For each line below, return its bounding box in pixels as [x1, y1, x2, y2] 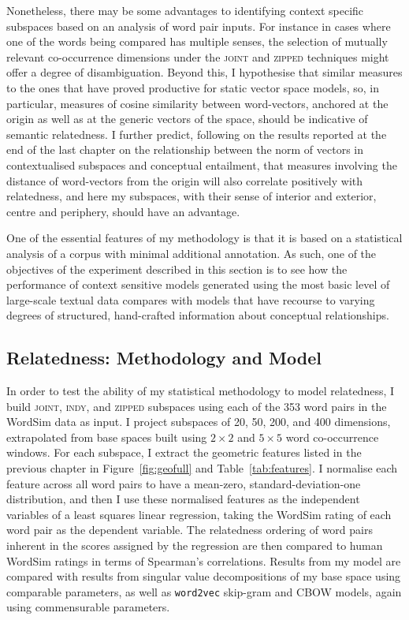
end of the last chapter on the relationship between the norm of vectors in [6, 141, 364, 158]
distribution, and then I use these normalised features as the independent [6, 491, 360, 507]
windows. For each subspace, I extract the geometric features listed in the [6, 444, 362, 461]
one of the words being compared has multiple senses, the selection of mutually [6, 33, 388, 50]
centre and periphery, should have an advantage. [6, 203, 240, 219]
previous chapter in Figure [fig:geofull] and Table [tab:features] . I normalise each [6, 460, 398, 476]
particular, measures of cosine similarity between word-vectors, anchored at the [6, 95, 389, 111]
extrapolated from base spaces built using [6, 428, 207, 445]
